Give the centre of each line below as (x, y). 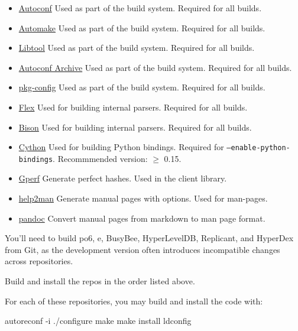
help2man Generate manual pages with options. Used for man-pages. (143, 198)
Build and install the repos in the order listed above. (100, 281)
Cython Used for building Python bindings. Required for (121, 147)
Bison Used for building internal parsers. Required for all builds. (135, 127)
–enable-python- (258, 148)
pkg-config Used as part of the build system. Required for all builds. (142, 87)
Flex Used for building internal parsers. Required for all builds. (133, 107)
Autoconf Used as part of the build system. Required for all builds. (140, 8)
